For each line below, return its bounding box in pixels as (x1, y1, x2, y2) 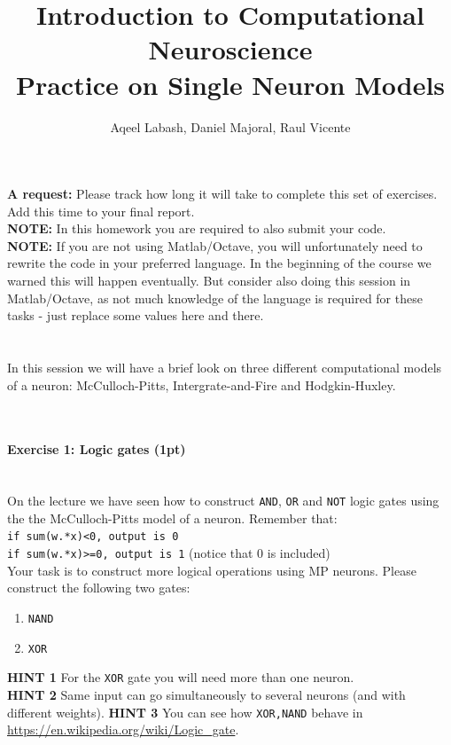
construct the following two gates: (7, 578, 191, 597)
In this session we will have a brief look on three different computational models (7, 358, 442, 377)
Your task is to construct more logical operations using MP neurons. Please (7, 561, 416, 579)
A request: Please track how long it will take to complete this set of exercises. (7, 184, 438, 203)
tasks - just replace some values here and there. (7, 306, 264, 325)
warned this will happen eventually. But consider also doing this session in (7, 271, 411, 290)
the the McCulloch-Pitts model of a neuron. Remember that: (7, 508, 338, 527)
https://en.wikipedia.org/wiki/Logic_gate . (7, 720, 239, 739)
